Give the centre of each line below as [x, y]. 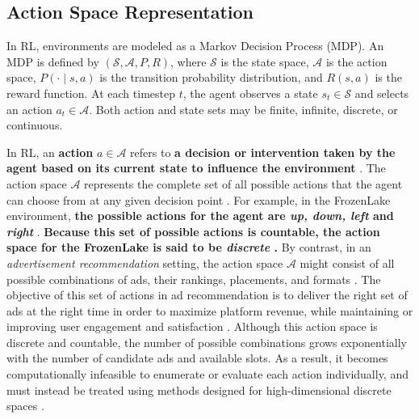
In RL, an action [50, 152]
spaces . [25, 406]
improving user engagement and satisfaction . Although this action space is [192, 326]
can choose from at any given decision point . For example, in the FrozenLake [199, 199]
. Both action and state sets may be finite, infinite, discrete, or [243, 109]
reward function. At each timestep [91, 93]
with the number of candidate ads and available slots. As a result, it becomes [197, 358]
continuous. [35, 125]
